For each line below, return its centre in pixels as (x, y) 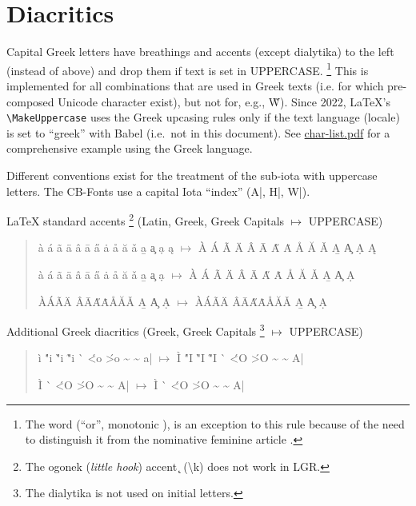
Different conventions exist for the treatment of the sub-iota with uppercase (192, 175)
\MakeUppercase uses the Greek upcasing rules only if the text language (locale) (203, 117)
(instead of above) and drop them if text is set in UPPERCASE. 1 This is (188, 69)
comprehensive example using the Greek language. (130, 148)
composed (30, 101)
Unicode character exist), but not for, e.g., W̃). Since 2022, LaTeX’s (224, 101)
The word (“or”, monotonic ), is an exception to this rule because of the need (215, 423)
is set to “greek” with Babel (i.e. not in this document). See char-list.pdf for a (198, 132)
